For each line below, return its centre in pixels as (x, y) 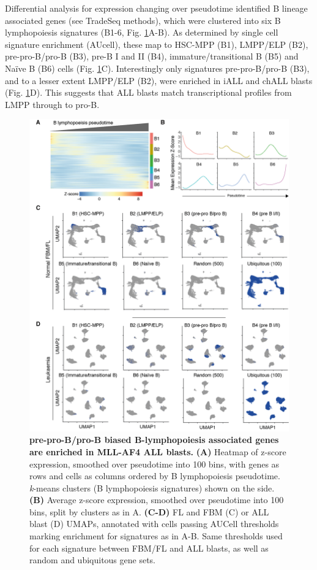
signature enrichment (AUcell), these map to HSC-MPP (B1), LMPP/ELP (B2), (157, 44)
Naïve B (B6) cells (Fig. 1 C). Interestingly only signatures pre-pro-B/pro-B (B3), (157, 68)
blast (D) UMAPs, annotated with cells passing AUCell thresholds (154, 524)
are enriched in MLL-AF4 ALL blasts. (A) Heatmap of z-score (158, 451)
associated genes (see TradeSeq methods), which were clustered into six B (143, 20)
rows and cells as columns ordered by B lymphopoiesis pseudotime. (155, 476)
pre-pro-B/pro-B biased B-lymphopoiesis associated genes (154, 440)
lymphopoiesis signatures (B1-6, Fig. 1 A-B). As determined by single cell (142, 32)
